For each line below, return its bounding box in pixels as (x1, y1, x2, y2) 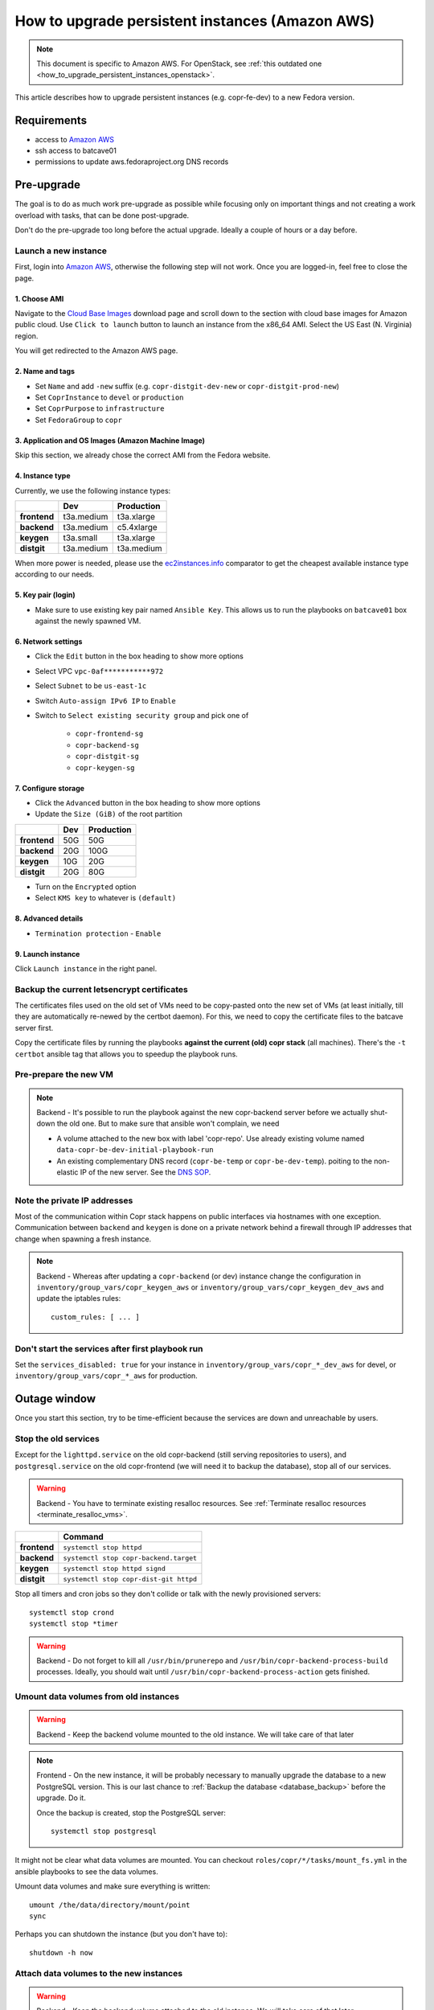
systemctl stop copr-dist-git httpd (63, 1574, 197, 1583)
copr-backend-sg (75, 740, 140, 749)
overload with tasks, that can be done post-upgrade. (14, 210, 190, 220)
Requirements (14, 113, 88, 127)
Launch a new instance (14, 245, 108, 256)
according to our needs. (14, 569, 95, 579)
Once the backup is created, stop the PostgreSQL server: (36, 1807, 227, 1817)
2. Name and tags (14, 367, 76, 376)
